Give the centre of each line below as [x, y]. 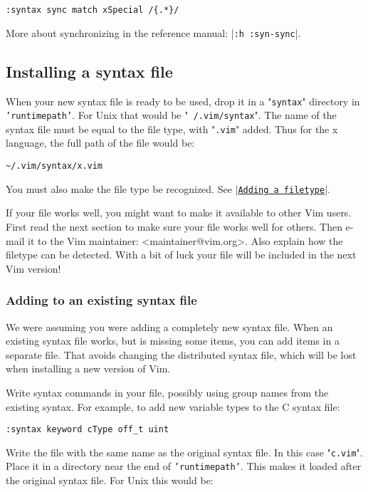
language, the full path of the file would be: [100, 143]
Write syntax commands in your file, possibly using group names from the [167, 392]
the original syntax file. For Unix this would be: [110, 480]
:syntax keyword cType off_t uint [88, 430]
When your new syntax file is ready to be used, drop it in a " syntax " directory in [183, 101]
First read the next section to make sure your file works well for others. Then [174, 226]
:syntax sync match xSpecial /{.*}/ [93, 10]
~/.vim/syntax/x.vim [54, 166]
